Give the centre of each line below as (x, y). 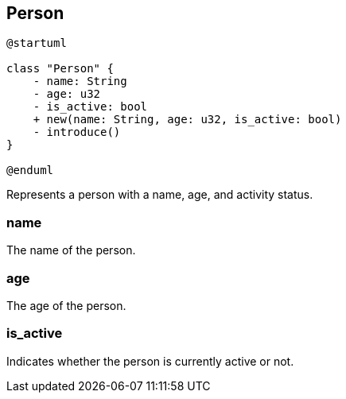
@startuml (37, 43)
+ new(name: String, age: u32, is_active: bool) (187, 120)
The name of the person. (71, 250)
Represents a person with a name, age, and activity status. (160, 195)
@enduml (30, 170)
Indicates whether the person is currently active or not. (150, 361)
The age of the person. (66, 305)
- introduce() (77, 132)
